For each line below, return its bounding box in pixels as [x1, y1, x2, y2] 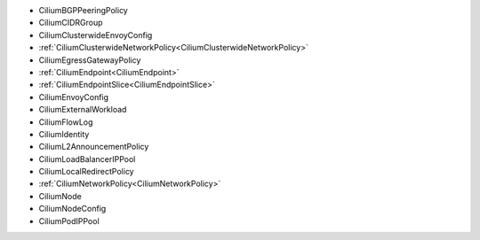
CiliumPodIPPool [38, 215, 100, 226]
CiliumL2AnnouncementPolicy [38, 142, 149, 152]
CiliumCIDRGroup [38, 18, 103, 28]
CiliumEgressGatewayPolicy [38, 54, 141, 66]
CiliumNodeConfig [38, 204, 107, 214]
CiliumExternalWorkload [38, 105, 127, 115]
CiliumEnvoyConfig [38, 91, 109, 102]
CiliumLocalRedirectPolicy [38, 166, 134, 177]
